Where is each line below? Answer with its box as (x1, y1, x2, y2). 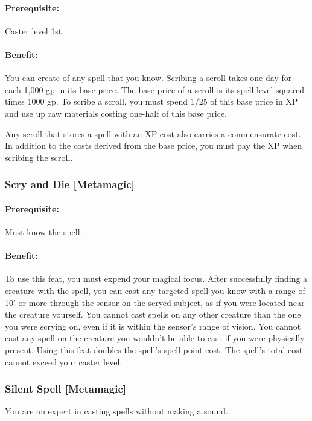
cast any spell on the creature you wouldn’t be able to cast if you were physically (5, 331, 305, 344)
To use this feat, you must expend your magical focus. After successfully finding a (5, 272, 308, 285)
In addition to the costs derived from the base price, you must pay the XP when (5, 139, 302, 152)
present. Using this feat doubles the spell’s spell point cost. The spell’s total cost (5, 343, 303, 356)
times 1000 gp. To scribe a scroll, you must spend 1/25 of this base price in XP (5, 95, 298, 108)
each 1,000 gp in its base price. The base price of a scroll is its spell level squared (5, 83, 305, 96)
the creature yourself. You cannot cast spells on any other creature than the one (5, 308, 301, 321)
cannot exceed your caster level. (5, 355, 123, 368)
